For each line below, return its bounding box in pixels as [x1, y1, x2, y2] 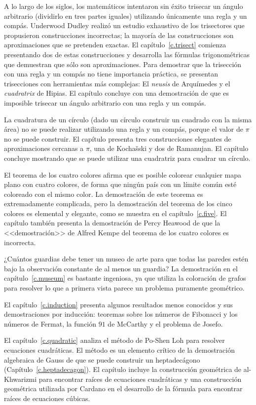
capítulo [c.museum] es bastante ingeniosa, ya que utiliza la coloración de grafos [4, 273, 246, 283]
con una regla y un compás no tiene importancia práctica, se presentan [4, 69, 218, 79]
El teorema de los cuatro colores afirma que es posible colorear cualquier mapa [4, 169, 242, 180]
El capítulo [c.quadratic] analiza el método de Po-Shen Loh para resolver [4, 335, 225, 345]
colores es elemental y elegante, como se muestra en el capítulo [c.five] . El [4, 208, 227, 218]
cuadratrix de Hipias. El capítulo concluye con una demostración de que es [4, 88, 229, 98]
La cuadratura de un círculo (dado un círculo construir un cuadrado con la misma [4, 114, 252, 124]
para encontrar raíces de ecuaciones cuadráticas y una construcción [38, 373, 242, 384]
